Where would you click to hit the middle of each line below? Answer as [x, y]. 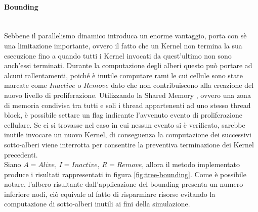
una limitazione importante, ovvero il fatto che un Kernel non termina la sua [123, 45]
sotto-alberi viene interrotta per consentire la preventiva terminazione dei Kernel [129, 144]
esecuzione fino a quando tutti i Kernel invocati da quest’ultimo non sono [118, 55]
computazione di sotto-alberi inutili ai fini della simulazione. [97, 204]
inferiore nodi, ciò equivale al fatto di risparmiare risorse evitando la [110, 194]
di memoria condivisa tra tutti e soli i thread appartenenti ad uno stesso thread [127, 105]
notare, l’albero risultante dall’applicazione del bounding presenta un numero [124, 184]
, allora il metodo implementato [191, 164]
